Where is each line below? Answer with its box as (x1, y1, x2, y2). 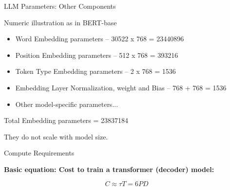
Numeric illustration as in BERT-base (4, 17, 117, 27)
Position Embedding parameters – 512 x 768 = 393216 (15, 50, 178, 60)
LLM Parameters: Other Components (4, 1, 116, 11)
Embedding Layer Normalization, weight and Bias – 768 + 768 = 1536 (15, 82, 227, 92)
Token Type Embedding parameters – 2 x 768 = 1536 (15, 66, 176, 76)
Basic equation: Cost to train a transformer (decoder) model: (4, 164, 214, 174)
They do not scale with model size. (4, 131, 108, 141)
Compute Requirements (4, 148, 75, 158)
